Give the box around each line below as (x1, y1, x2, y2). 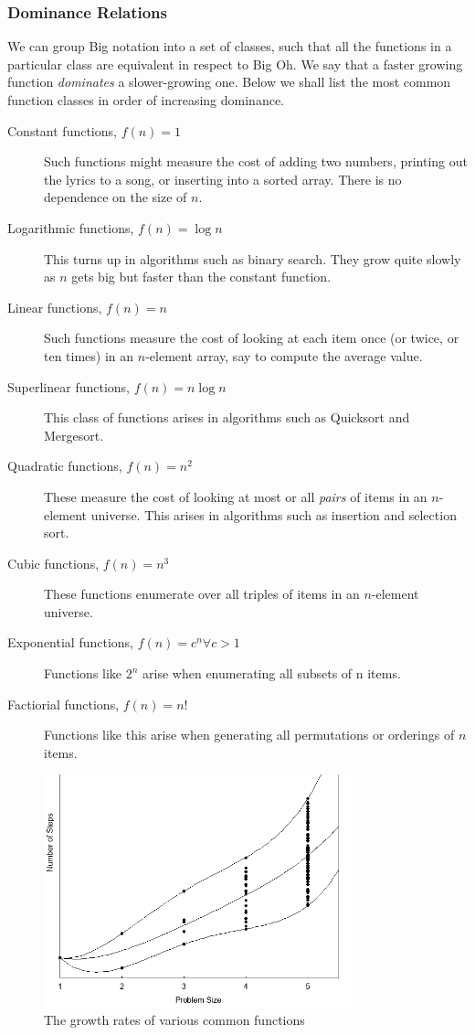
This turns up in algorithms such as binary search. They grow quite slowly (44, 249, 461, 268)
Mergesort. (44, 425, 104, 444)
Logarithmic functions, (7, 218, 134, 237)
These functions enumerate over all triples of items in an (44, 584, 360, 603)
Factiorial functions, (7, 694, 120, 713)
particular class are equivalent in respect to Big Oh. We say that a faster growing (7, 54, 463, 73)
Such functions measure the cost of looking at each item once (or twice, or (44, 328, 459, 347)
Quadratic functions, (7, 456, 122, 475)
